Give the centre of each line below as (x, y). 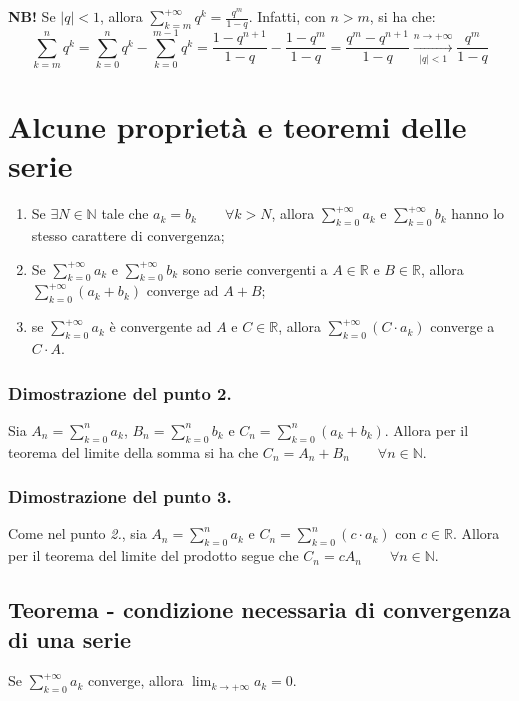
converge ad (182, 290)
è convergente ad (160, 326)
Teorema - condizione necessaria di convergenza (259, 609)
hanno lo (478, 213)
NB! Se (32, 16)
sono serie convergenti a (255, 268)
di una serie (70, 638)
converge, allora (136, 680)
